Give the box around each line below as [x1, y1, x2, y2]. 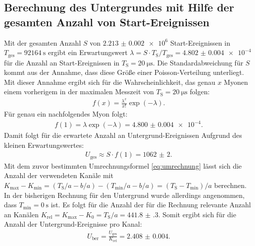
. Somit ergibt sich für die [158, 209, 236, 219]
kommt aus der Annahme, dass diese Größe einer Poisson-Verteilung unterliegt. [4, 67, 244, 77]
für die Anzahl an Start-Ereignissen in [4, 57, 120, 67]
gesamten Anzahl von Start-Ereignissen [4, 14, 209, 29]
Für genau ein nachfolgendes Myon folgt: [4, 108, 128, 119]
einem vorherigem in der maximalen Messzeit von [4, 86, 154, 97]
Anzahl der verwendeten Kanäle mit [4, 170, 113, 181]
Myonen [224, 76, 248, 87]
